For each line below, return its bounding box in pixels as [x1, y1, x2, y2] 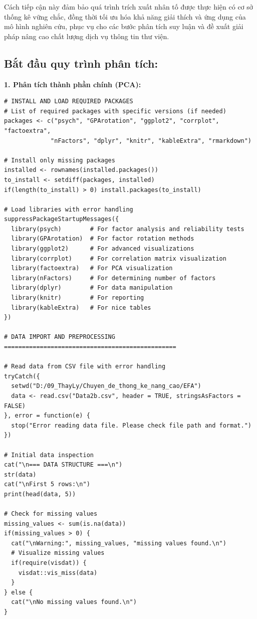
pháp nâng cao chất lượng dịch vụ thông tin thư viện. [4, 31, 169, 41]
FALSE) [4, 402, 26, 409]
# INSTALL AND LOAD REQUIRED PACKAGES [4, 98, 133, 105]
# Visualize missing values [11, 549, 105, 557]
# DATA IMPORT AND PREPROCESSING [4, 333, 115, 341]
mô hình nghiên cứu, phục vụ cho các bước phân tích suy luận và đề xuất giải [4, 21, 243, 32]
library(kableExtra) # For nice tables [11, 304, 151, 311]
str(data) [4, 471, 37, 478]
